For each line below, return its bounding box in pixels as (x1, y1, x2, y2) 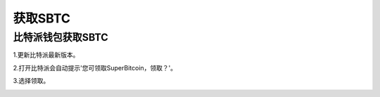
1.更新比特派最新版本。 (13, 51, 80, 59)
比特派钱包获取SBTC (13, 31, 108, 44)
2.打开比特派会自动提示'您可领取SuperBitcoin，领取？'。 (13, 63, 177, 72)
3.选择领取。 (13, 77, 50, 85)
